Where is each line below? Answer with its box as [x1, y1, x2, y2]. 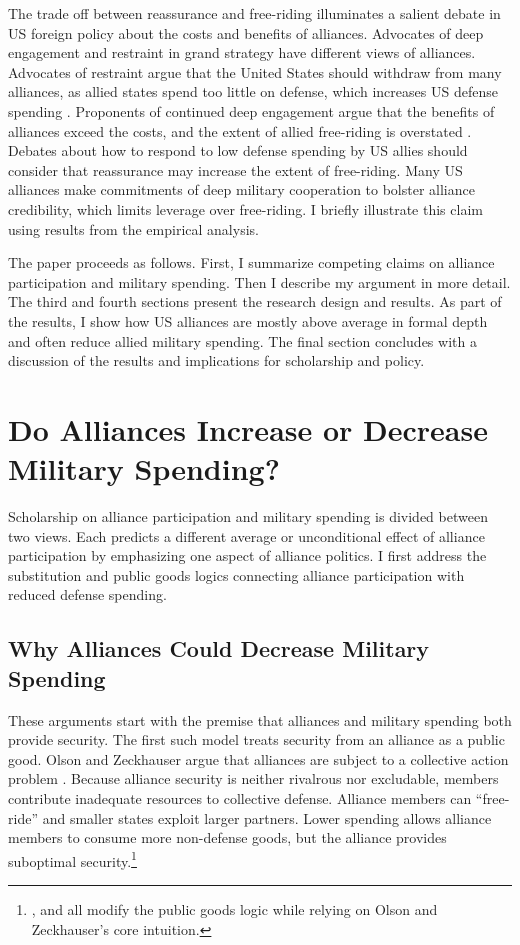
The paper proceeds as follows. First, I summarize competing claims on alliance [8, 252, 495, 273]
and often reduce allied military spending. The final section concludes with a [8, 330, 477, 351]
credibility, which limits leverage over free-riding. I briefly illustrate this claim [8, 198, 483, 219]
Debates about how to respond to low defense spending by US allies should [8, 140, 468, 161]
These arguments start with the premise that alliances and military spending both [8, 709, 512, 730]
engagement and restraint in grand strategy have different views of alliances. [8, 42, 476, 63]
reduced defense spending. [8, 584, 167, 605]
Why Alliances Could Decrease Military [8, 633, 430, 664]
